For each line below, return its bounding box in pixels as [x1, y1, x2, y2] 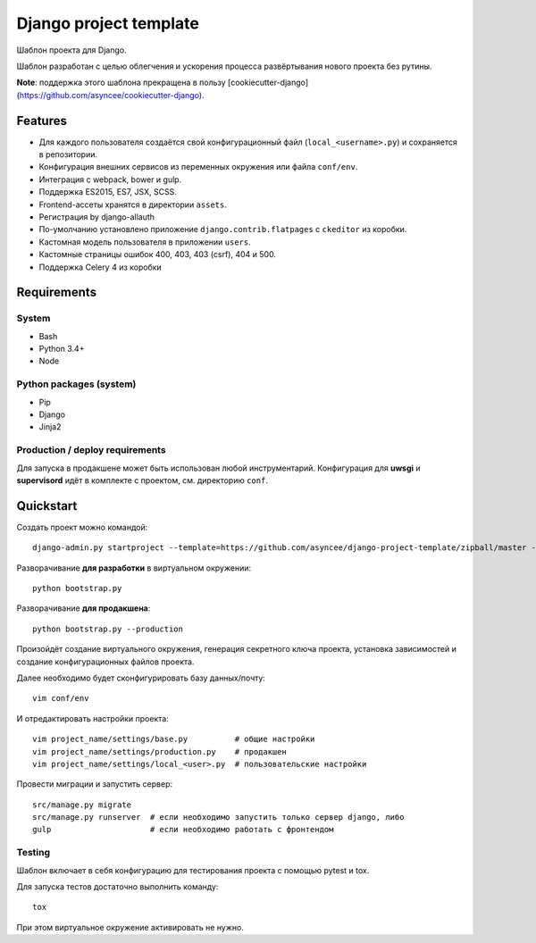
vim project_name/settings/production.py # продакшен [32, 747, 288, 756]
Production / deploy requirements [16, 444, 166, 456]
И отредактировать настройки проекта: [16, 713, 169, 723]
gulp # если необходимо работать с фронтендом [32, 824, 334, 835]
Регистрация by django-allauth [38, 211, 155, 222]
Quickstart [16, 498, 78, 513]
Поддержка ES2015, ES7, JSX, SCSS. [38, 187, 178, 197]
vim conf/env [32, 693, 89, 704]
